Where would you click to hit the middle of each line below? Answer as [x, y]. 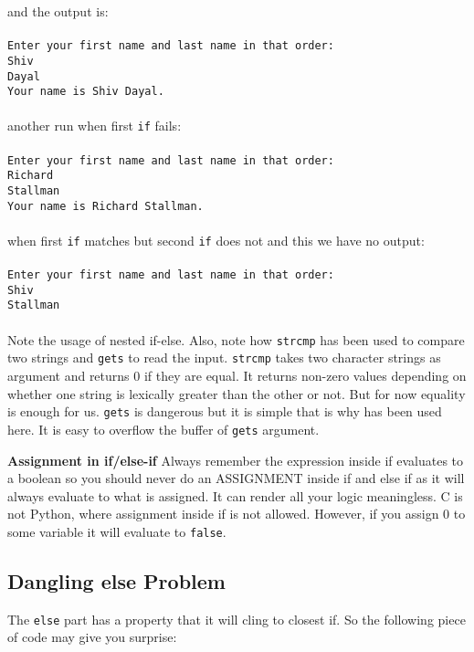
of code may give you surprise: [92, 637]
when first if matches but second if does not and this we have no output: [216, 240]
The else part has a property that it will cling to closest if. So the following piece [237, 619]
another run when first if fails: [95, 126]
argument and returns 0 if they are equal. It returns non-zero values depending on [237, 375]
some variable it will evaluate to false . [117, 531]
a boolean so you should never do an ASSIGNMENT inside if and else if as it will [236, 478]
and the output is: [58, 11]
